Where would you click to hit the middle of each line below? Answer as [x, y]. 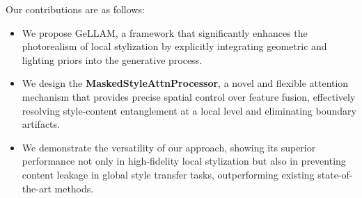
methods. [74, 188]
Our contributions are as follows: [75, 9]
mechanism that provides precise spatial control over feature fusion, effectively [189, 96]
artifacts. [41, 124]
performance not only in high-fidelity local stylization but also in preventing [184, 161]
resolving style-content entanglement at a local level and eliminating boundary [189, 110]
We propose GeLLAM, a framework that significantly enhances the [165, 32]
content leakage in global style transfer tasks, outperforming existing [168, 174]
